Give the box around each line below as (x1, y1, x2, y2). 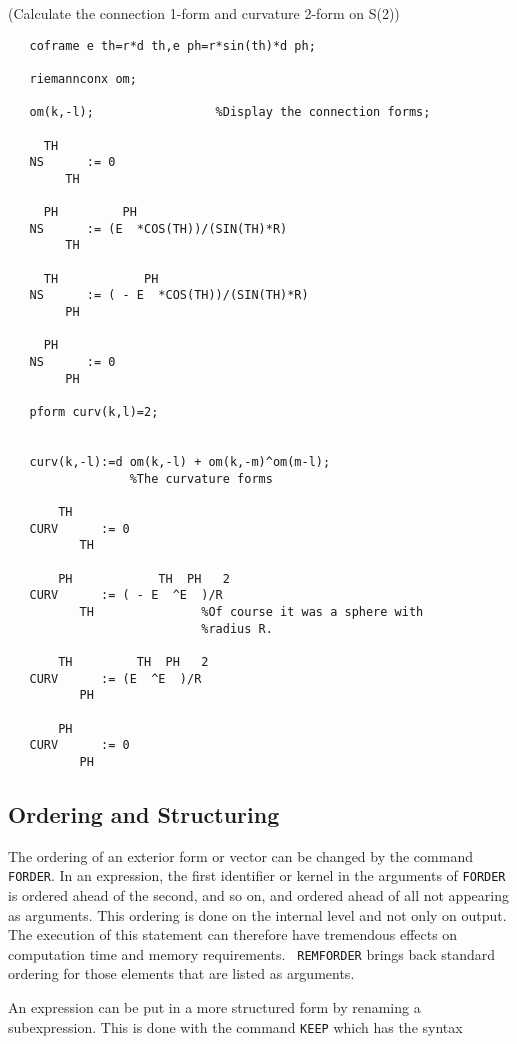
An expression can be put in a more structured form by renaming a (8, 996, 421, 1017)
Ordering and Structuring (8, 798, 280, 829)
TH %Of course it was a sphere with (79, 604, 424, 619)
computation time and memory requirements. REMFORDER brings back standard (8, 943, 495, 964)
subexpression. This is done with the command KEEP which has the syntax (8, 1016, 463, 1037)
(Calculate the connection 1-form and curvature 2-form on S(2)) (8, 3, 400, 23)
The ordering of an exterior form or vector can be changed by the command (8, 845, 473, 866)
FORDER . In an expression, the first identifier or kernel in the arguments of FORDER (8, 865, 506, 886)
